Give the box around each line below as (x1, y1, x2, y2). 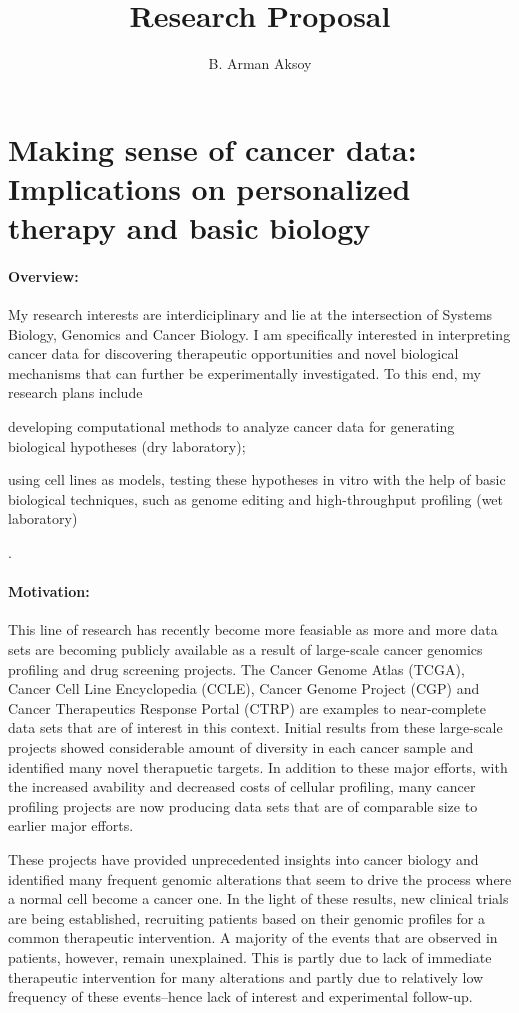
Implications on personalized (8, 167, 411, 208)
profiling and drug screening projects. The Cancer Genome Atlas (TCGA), (8, 658, 465, 679)
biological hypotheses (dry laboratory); (8, 435, 246, 456)
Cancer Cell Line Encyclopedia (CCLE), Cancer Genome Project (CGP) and (8, 678, 480, 699)
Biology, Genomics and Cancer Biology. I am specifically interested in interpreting (8, 323, 511, 344)
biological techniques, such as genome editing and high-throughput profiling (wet (8, 488, 504, 509)
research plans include (8, 382, 143, 403)
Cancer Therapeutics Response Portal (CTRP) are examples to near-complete (8, 697, 487, 718)
